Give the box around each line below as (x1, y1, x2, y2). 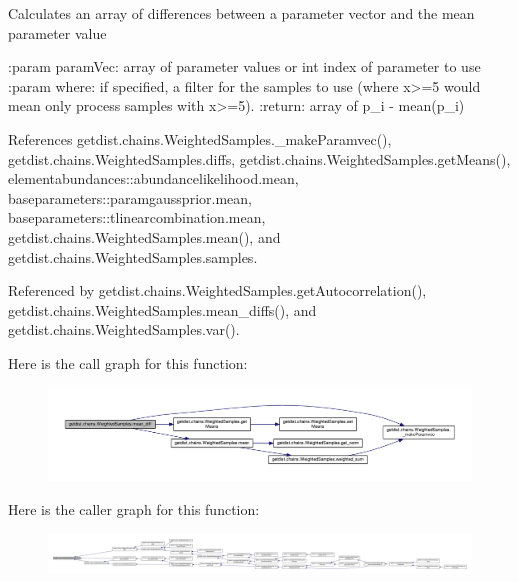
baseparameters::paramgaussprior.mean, (8, 187, 252, 208)
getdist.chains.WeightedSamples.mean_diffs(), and (8, 299, 317, 320)
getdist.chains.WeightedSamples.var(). (8, 319, 240, 340)
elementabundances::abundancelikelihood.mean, (8, 168, 299, 189)
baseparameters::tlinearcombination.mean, (8, 207, 266, 228)
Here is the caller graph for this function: (8, 499, 260, 520)
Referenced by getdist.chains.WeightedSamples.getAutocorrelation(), (8, 280, 427, 301)
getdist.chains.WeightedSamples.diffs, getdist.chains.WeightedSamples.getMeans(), (8, 148, 511, 169)
